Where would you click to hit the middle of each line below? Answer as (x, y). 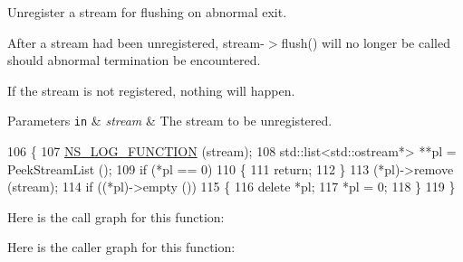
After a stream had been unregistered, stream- (136, 42)
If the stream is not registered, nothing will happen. (151, 90)
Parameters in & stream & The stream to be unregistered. (170, 121)
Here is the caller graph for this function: (121, 247)
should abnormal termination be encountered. (134, 60)
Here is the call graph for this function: (116, 216)
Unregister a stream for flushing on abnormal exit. (147, 12)
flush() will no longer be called (366, 42)
